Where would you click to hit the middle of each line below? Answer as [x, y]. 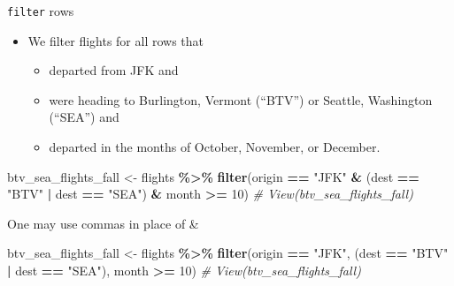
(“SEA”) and [84, 117]
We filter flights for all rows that [116, 40]
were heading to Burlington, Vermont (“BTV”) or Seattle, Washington [241, 99]
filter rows [41, 11]
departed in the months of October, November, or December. [215, 147]
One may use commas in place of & [103, 223]
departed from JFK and [114, 70]
